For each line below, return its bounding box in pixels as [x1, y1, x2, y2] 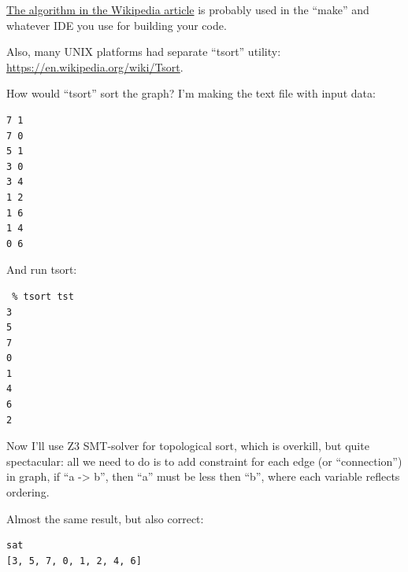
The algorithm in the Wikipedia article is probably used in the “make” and [6, 2, 369, 17]
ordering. [6, 484, 50, 500]
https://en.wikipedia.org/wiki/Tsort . [6, 58, 184, 75]
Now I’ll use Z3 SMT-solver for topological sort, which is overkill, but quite [6, 437, 369, 454]
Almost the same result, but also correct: [6, 510, 204, 526]
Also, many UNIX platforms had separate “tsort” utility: [6, 43, 281, 60]
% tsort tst [12, 290, 74, 302]
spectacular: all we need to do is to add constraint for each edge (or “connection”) [6, 452, 402, 469]
